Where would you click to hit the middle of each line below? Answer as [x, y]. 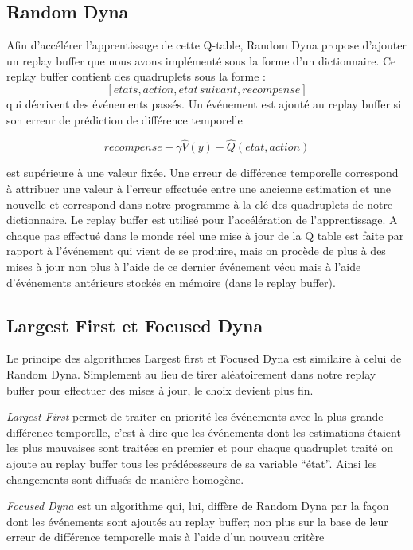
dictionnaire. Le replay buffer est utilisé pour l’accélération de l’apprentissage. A [202, 220]
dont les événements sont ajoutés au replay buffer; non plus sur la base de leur [197, 521]
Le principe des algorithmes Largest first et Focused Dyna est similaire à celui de [204, 358]
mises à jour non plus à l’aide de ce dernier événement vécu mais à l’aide [184, 266]
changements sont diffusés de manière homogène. [125, 479]
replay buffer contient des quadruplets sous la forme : [136, 76]
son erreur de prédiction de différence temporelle [125, 119]
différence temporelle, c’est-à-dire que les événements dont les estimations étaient [204, 432]
